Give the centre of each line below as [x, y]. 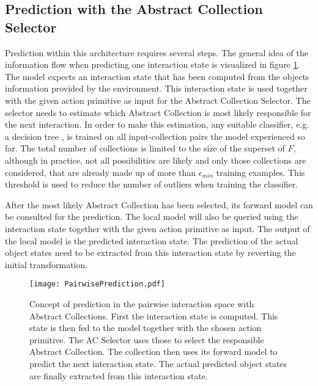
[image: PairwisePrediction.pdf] [97, 284]
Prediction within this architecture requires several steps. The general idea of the [157, 52]
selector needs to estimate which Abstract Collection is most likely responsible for [158, 112]
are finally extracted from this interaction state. [119, 375]
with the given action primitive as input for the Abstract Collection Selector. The [158, 100]
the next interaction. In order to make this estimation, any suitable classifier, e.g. [157, 124]
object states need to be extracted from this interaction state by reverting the [150, 253]
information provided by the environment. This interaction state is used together [156, 88]
